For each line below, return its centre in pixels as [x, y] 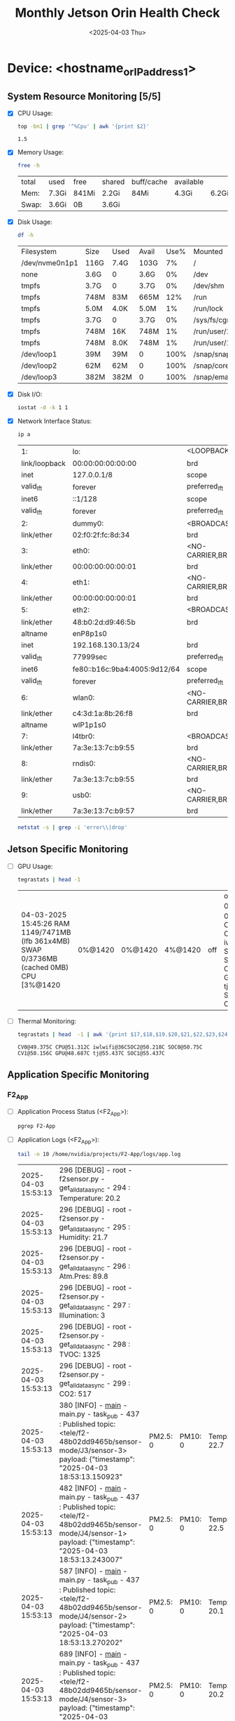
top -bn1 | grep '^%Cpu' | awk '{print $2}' [83, 127]
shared [113, 182]
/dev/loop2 [39, 366]
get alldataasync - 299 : [95, 1384]
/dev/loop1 [39, 354]
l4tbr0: [84, 736]
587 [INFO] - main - [93, 1571]
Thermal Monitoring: [47, 1021]
